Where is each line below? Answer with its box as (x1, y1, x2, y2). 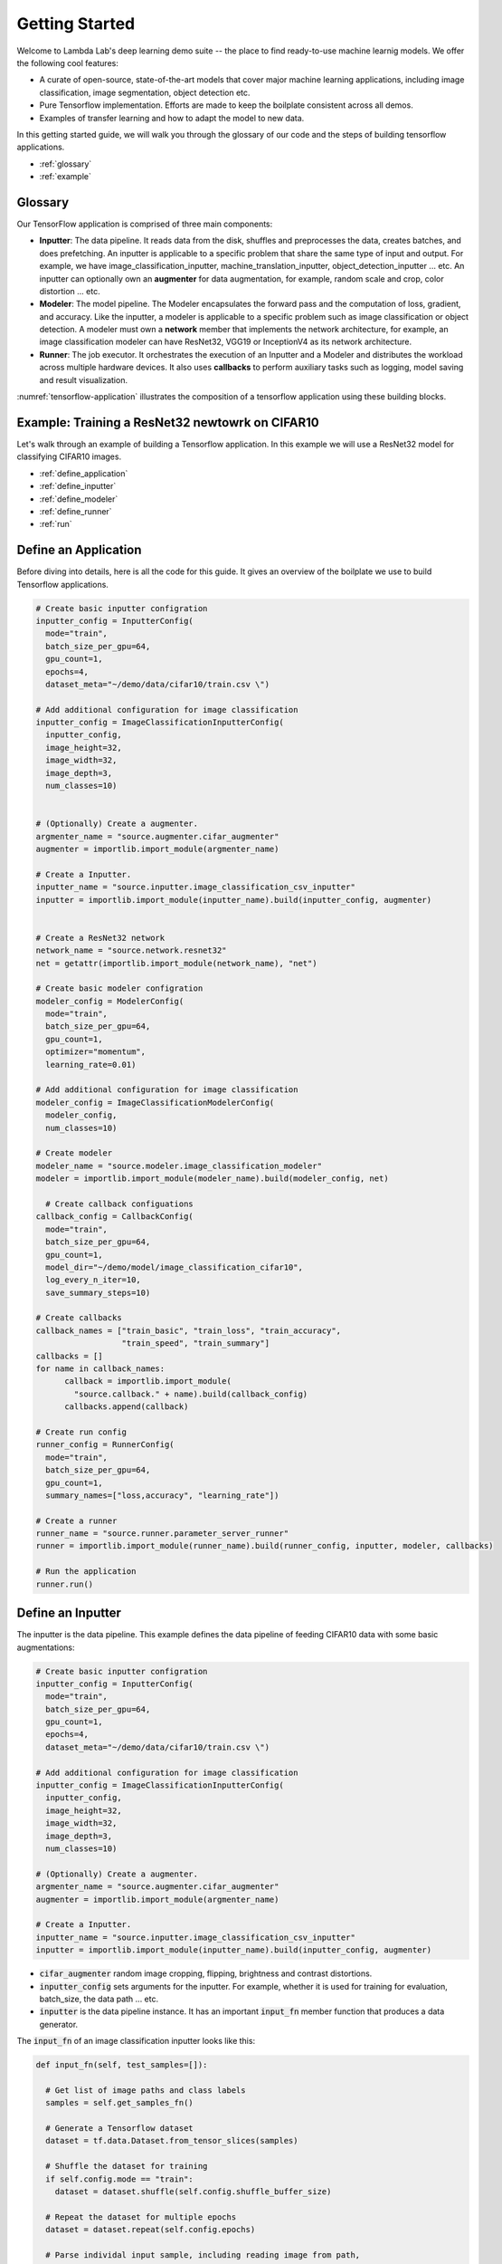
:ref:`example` (39, 171, 92, 182)
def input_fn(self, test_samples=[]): (35, 2060, 208, 2070)
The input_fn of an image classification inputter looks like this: (16, 2036, 256, 2047)
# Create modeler (35, 1148, 113, 1158)
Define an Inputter (16, 1606, 121, 1621)
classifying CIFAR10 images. (16, 451, 122, 462)
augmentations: (16, 1642, 75, 1653)
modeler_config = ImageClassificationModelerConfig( (35, 1097, 275, 1108)
